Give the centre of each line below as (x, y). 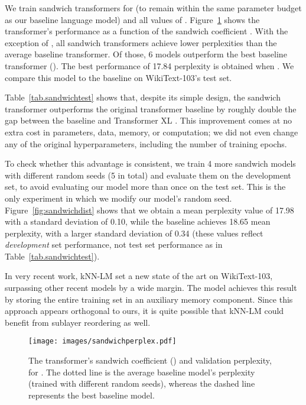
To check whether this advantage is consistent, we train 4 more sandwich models (150, 163)
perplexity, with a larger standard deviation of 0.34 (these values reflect (134, 233)
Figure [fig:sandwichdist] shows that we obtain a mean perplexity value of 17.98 (149, 210)
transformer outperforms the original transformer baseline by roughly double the (151, 108)
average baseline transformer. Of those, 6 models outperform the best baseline (146, 54)
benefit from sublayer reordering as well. (78, 322)
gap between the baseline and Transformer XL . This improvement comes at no (148, 120)
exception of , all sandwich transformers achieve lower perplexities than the (141, 42)
